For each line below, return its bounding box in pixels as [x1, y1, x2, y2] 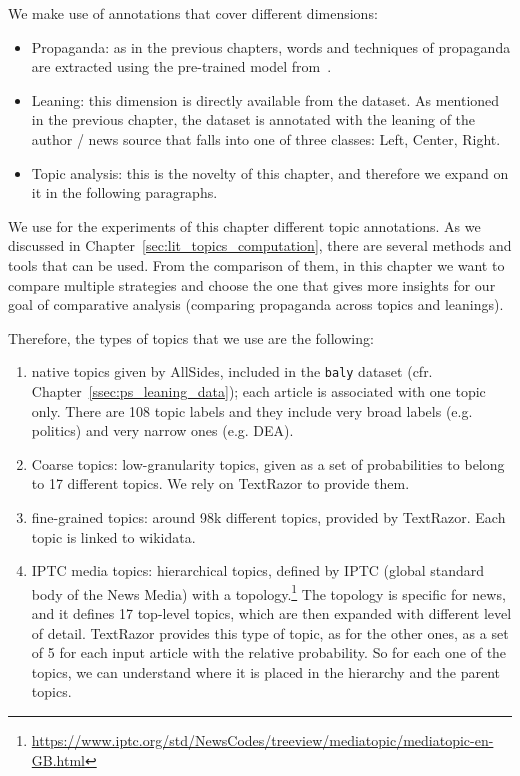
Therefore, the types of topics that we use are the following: [8, 327, 374, 348]
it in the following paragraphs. [31, 182, 218, 203]
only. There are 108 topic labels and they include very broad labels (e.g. [31, 400, 473, 421]
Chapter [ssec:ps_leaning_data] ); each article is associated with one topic [31, 380, 486, 401]
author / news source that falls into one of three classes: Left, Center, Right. [31, 128, 501, 149]
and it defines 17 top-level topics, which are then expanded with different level [31, 602, 512, 623]
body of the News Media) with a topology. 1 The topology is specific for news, [31, 580, 506, 604]
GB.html [31, 749, 85, 770]
